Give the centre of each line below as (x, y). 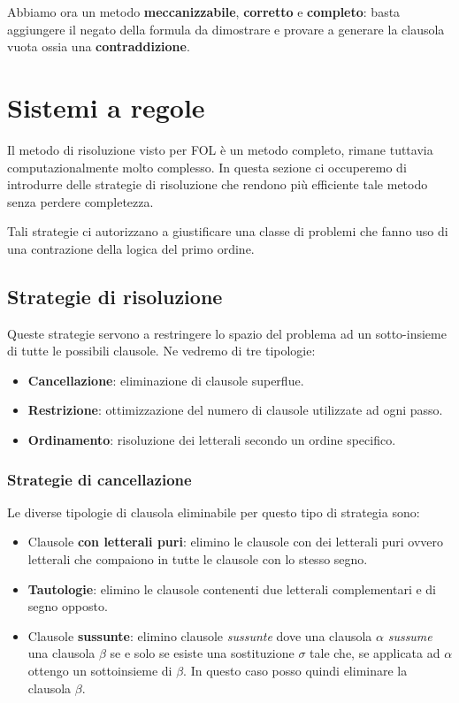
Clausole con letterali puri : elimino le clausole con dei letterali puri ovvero (236, 542)
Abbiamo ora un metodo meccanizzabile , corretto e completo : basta (204, 11)
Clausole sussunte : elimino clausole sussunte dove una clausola (200, 635)
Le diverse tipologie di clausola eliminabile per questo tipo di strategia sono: (214, 512)
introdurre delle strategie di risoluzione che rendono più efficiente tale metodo (218, 184)
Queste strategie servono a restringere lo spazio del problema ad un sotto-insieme (227, 333)
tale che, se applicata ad (375, 653)
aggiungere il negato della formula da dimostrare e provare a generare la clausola (226, 29)
